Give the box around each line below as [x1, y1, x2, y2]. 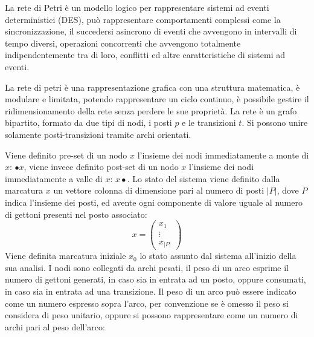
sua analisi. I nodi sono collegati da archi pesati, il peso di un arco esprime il [5, 261, 289, 273]
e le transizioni [182, 116, 236, 129]
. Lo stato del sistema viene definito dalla [127, 172, 280, 185]
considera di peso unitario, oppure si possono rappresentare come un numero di [5, 309, 298, 321]
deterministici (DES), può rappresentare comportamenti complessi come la [5, 13, 281, 25]
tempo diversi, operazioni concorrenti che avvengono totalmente [5, 36, 241, 49]
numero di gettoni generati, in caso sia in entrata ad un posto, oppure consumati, [5, 273, 306, 286]
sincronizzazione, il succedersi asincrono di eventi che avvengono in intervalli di [5, 25, 297, 38]
